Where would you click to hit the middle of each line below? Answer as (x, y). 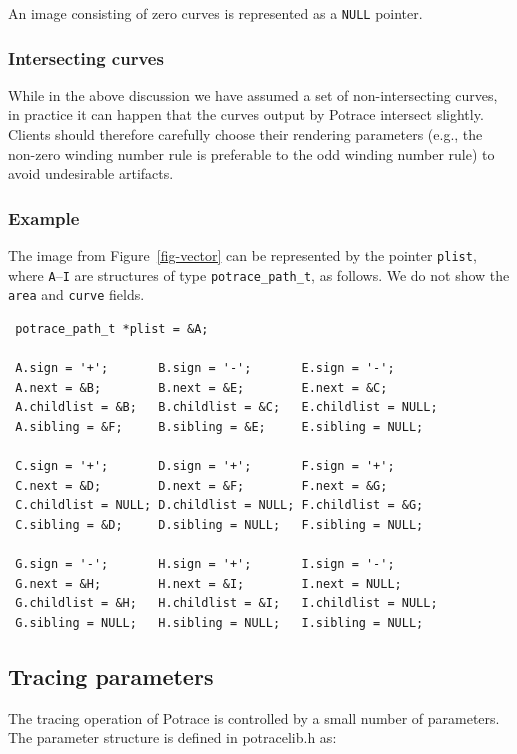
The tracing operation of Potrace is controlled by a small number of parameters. (254, 717)
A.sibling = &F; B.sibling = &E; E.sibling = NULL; (219, 427)
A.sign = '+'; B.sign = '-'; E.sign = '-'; (205, 368)
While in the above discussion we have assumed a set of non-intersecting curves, (253, 94)
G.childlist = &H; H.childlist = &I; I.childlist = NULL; (226, 603)
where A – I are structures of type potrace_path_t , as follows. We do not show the (259, 274)
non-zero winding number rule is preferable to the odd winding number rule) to (251, 153)
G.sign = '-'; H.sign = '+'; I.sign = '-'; (205, 564)
